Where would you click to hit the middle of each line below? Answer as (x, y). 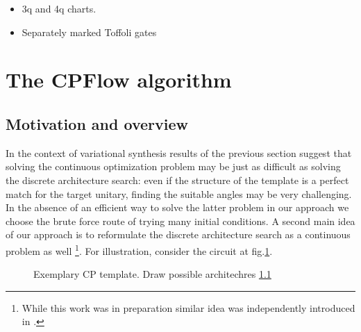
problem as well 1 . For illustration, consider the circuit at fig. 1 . (139, 249)
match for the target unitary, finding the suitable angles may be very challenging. (179, 193)
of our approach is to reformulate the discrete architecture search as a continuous (178, 234)
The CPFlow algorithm (119, 80)
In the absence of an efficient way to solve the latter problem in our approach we (177, 207)
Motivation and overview (97, 123)
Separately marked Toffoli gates (89, 32)
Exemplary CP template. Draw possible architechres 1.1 (152, 274)
